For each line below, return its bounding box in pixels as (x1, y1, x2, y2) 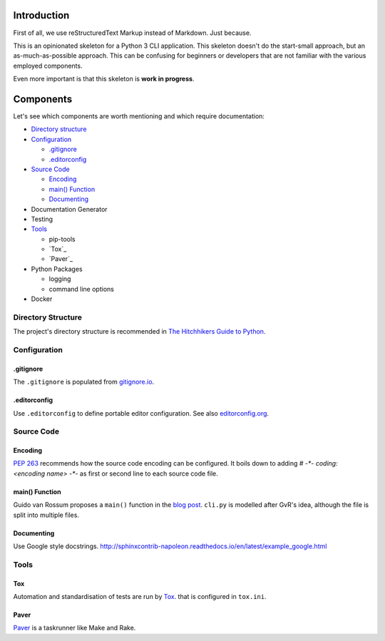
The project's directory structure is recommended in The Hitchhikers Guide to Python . (13, 327, 266, 336)
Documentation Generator (31, 205, 108, 213)
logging (48, 275, 71, 283)
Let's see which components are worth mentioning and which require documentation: (13, 111, 265, 120)
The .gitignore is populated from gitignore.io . (13, 378, 155, 386)
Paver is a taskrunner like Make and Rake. (13, 624, 136, 632)
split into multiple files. (13, 511, 80, 519)
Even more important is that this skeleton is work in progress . (13, 75, 195, 83)
